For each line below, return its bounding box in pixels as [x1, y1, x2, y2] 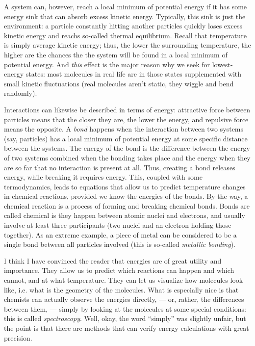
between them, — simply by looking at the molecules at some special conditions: [4, 303, 246, 314]
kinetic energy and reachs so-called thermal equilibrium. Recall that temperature [4, 30, 247, 40]
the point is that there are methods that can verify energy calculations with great [4, 323, 249, 333]
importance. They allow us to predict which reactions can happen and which [4, 265, 234, 275]
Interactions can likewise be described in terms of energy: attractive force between [4, 104, 251, 114]
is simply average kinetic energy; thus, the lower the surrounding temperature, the [4, 40, 251, 50]
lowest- [212, 59, 233, 69]
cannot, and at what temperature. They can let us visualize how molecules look [4, 275, 243, 285]
